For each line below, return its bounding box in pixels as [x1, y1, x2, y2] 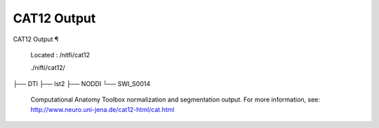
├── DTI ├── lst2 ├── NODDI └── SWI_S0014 [13, 79, 151, 87]
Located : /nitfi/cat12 [30, 50, 91, 59]
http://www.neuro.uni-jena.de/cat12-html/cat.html [30, 105, 175, 113]
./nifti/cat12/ [30, 64, 66, 72]
